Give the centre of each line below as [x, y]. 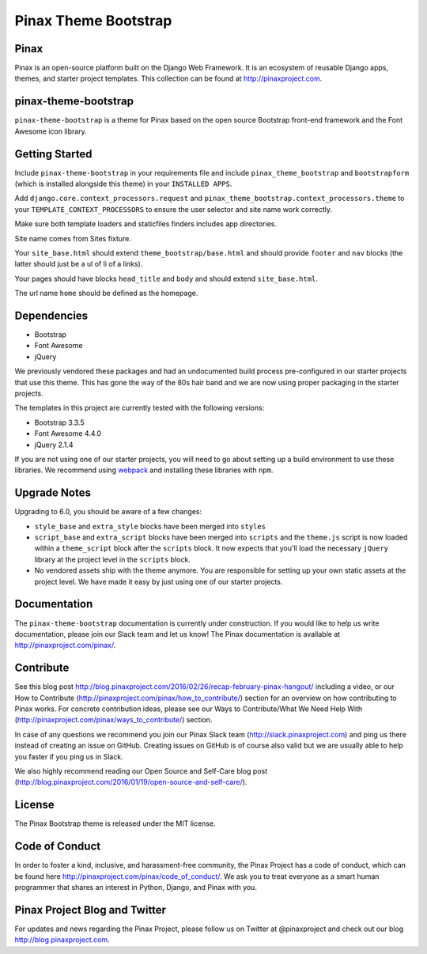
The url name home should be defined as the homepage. [106, 293]
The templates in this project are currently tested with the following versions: [140, 408]
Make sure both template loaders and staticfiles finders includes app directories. [145, 224]
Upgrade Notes [53, 493]
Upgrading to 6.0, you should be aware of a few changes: [108, 512]
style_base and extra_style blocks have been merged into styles [150, 526]
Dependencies [51, 315]
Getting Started [53, 154]
